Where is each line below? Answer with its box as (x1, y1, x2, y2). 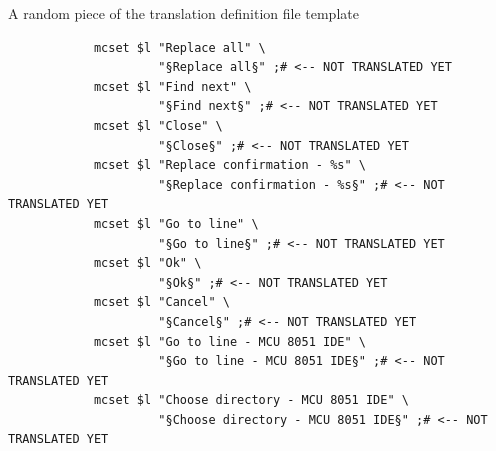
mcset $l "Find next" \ (93, 79, 252, 94)
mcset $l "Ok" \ (93, 256, 202, 271)
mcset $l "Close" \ (93, 118, 223, 133)
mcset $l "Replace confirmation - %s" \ (93, 158, 366, 173)
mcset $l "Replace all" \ (93, 40, 266, 55)
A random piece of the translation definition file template (8, 3, 359, 23)
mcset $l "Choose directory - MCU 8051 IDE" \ (93, 393, 409, 408)
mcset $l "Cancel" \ (93, 295, 230, 310)
